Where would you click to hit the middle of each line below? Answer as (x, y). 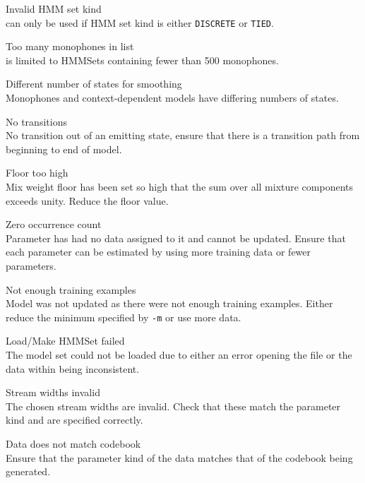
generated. (28, 471)
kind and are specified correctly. (74, 420)
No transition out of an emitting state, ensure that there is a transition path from (183, 135)
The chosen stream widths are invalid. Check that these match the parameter (173, 406)
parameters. (31, 265)
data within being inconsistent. (73, 368)
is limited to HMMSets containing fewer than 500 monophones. (142, 60)
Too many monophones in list (70, 46)
